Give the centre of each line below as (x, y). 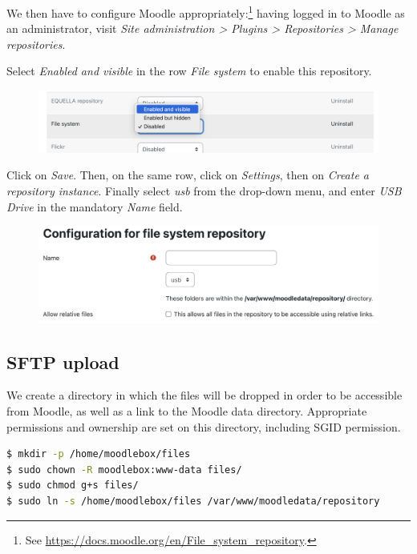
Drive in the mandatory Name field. (95, 206)
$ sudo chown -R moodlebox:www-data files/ (124, 470)
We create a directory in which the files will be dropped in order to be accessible (204, 395)
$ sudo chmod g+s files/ (73, 486)
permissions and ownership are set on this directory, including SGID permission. (204, 426)
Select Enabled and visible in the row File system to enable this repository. (189, 71)
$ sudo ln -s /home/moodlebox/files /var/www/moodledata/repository (193, 501)
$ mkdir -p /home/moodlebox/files (99, 454)
